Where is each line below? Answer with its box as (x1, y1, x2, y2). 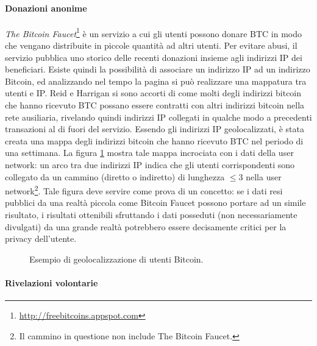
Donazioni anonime (5, 1, 87, 14)
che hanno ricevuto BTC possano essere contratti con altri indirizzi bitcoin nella (5, 99, 305, 111)
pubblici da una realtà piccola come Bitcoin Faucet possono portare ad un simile (5, 196, 306, 209)
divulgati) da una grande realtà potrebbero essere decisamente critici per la (5, 220, 287, 233)
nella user (246, 170, 282, 183)
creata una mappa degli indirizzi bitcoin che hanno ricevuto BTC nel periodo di (5, 134, 304, 147)
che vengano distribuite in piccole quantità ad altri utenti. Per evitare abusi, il (5, 39, 297, 52)
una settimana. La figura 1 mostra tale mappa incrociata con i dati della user (5, 146, 294, 159)
